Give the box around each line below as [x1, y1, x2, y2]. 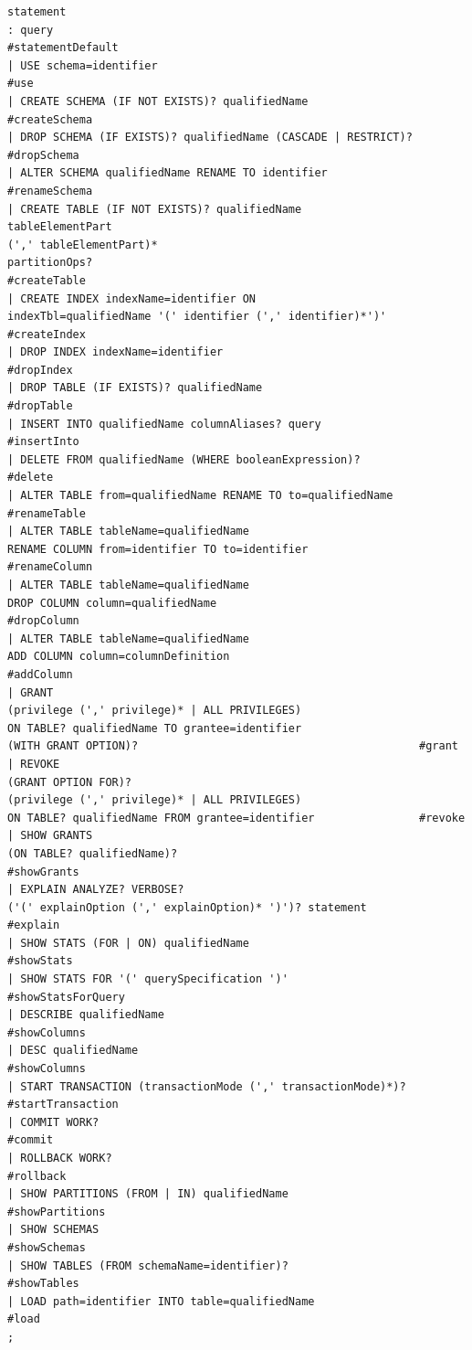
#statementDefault [7, 41, 119, 55]
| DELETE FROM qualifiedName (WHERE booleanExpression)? [7, 452, 361, 466]
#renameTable [7, 506, 86, 520]
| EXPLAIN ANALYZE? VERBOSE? [7, 883, 184, 897]
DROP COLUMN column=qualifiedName [7, 596, 217, 610]
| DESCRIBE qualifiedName [7, 1008, 164, 1022]
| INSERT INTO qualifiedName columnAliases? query [7, 417, 321, 431]
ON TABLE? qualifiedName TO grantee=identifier [7, 721, 302, 735]
